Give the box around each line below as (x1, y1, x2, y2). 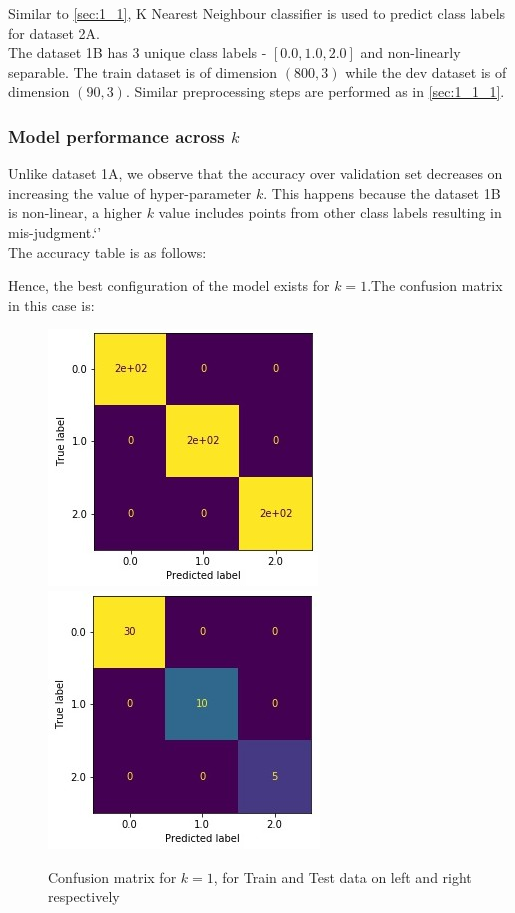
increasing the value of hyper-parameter (8, 182, 252, 203)
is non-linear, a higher (8, 202, 142, 223)
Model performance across (8, 123, 225, 148)
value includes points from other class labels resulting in (158, 202, 502, 223)
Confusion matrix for (48, 866, 177, 887)
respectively (48, 886, 120, 907)
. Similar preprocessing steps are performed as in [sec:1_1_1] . (125, 81, 505, 102)
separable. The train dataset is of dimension (8, 61, 278, 82)
